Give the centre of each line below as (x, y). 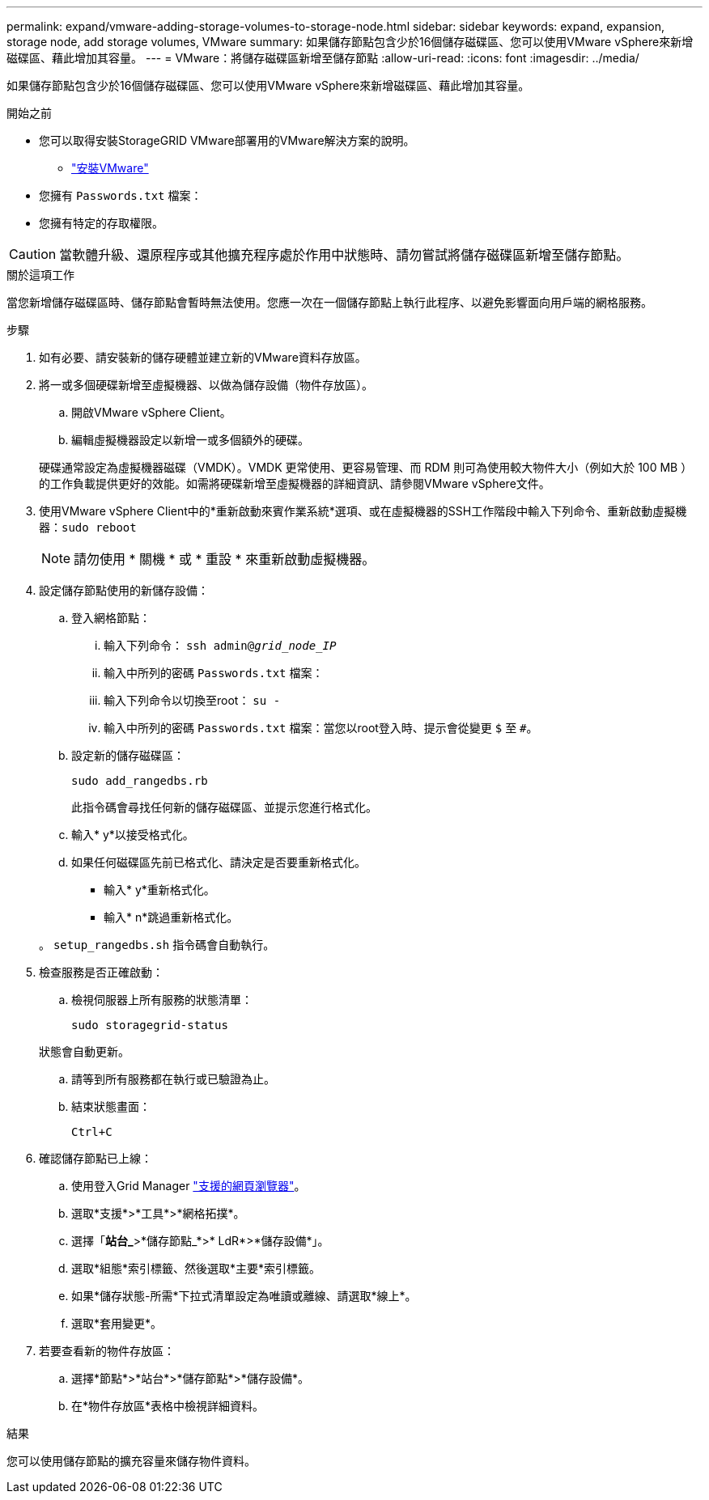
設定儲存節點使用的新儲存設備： (124, 590)
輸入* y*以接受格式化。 (133, 835)
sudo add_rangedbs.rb (140, 781)
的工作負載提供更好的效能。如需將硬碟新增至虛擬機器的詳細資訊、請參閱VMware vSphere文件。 (295, 483)
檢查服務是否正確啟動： (101, 972)
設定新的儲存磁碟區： (128, 755)
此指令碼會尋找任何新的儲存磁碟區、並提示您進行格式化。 (224, 807)
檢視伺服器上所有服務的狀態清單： (162, 1000)
